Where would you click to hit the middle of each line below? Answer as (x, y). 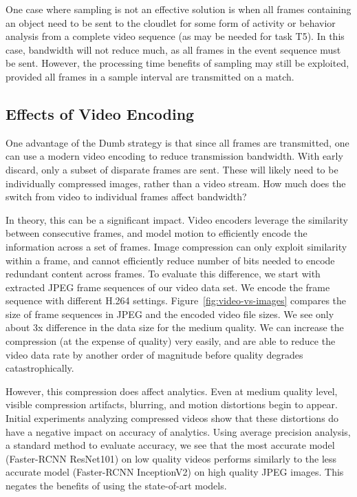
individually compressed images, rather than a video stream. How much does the (176, 183)
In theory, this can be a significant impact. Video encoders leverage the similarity (177, 219)
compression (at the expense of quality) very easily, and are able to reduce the (171, 341)
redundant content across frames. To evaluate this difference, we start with (163, 274)
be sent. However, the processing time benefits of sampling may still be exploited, (177, 63)
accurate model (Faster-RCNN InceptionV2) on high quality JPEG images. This (175, 472)
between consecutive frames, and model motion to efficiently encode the (156, 233)
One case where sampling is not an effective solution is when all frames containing (178, 9)
